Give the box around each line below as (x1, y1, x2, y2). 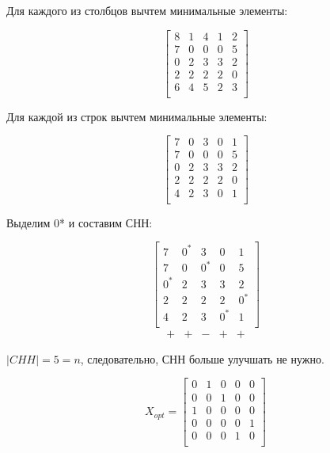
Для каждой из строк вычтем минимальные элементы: (6, 108, 267, 124)
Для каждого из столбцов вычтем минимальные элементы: (6, 2, 288, 18)
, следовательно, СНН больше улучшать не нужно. (80, 350, 324, 367)
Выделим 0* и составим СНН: (6, 214, 153, 230)
